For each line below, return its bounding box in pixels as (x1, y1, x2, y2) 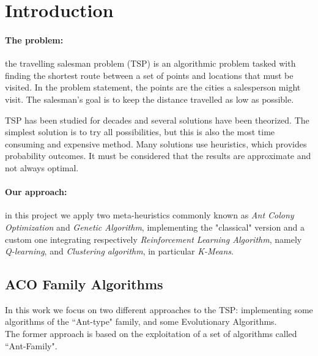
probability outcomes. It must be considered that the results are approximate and (5, 149, 311, 162)
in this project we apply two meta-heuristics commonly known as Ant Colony (5, 209, 294, 221)
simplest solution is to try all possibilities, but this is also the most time (5, 125, 275, 138)
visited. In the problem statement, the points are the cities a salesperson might (5, 81, 301, 94)
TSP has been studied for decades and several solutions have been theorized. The (5, 113, 309, 126)
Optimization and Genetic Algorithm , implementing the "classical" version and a (5, 220, 305, 233)
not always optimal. (5, 161, 79, 174)
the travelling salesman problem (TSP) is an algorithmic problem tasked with (5, 57, 296, 70)
